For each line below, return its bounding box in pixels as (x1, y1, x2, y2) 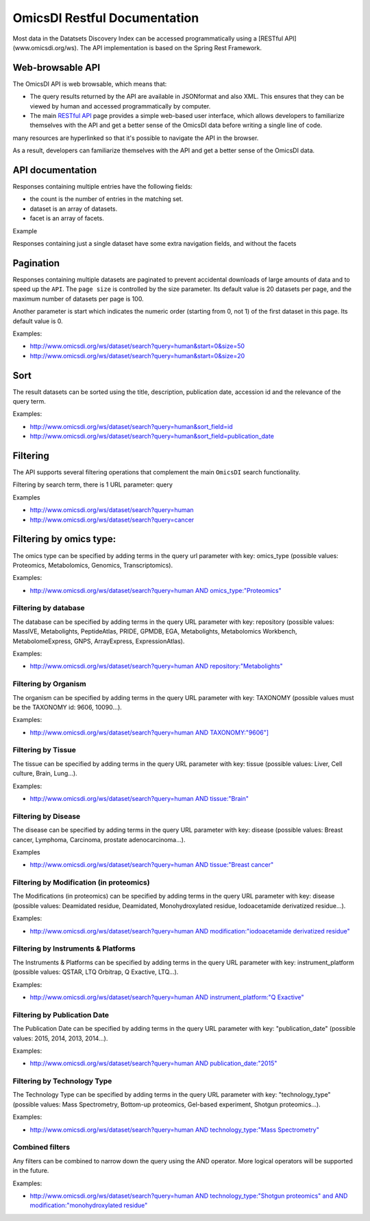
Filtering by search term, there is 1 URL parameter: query (12, 480, 173, 489)
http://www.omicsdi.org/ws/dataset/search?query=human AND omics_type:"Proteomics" (29, 586, 282, 594)
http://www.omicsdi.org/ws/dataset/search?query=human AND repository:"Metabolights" (29, 662, 284, 671)
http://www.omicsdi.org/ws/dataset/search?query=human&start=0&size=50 (29, 342, 245, 350)
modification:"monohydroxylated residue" (29, 1201, 148, 1209)
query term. (12, 397, 46, 405)
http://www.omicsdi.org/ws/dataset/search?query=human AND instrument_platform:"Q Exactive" (29, 992, 304, 1001)
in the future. (12, 1167, 49, 1175)
